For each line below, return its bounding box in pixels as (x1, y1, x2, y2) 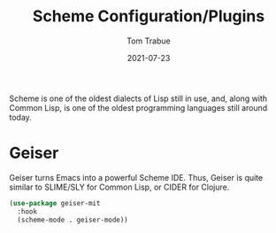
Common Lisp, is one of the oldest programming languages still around (9, 102, 268, 113)
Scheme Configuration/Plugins (32, 6, 265, 27)
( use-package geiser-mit (9, 198, 101, 207)
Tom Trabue (126, 35, 171, 46)
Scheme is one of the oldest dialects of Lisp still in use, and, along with (9, 93, 268, 104)
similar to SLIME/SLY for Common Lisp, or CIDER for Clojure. (9, 182, 230, 192)
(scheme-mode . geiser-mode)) (17, 215, 128, 224)
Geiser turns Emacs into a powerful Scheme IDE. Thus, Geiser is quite (9, 172, 264, 183)
